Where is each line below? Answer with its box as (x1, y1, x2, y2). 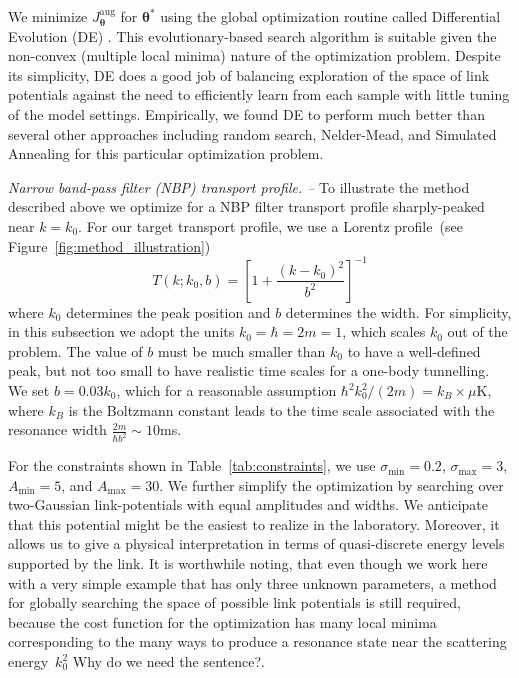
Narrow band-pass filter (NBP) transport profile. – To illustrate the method (8, 176, 470, 197)
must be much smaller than (157, 340, 326, 361)
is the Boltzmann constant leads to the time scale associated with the (68, 399, 495, 420)
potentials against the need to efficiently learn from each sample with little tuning (8, 84, 510, 105)
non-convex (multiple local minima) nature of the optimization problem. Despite (8, 45, 501, 66)
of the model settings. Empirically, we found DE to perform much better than (8, 103, 485, 124)
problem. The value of (8, 340, 143, 361)
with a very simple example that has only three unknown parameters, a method (8, 572, 497, 593)
